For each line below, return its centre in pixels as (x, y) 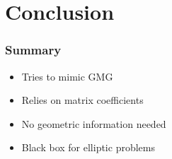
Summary (33, 50)
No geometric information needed (94, 123)
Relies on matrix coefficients (82, 100)
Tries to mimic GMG (67, 76)
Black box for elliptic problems (88, 147)
